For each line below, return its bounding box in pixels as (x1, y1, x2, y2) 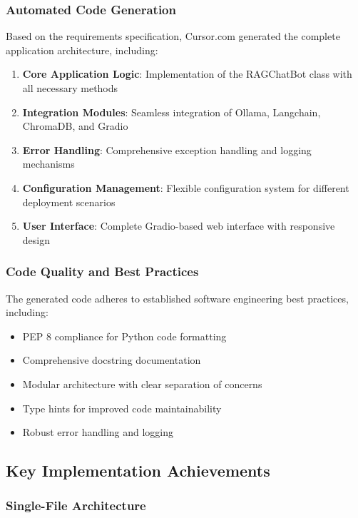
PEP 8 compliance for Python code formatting (22, 328, 227, 343)
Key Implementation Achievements (6, 459, 270, 482)
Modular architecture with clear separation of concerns (22, 376, 262, 391)
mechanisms (22, 156, 75, 171)
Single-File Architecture (6, 497, 146, 514)
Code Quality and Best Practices (6, 263, 199, 280)
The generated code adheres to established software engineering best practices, (6, 290, 349, 305)
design (22, 232, 50, 247)
